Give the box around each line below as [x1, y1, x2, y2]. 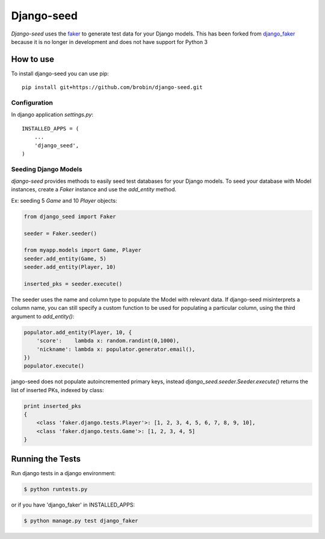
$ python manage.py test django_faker [23, 517, 138, 524]
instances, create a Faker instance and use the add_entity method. [11, 186, 177, 193]
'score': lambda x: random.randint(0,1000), [36, 337, 180, 344]
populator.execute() [23, 363, 84, 369]
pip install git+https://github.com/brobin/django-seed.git [22, 84, 203, 91]
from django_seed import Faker [23, 213, 117, 220]
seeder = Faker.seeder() [23, 230, 97, 237]
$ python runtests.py [23, 485, 88, 493]
